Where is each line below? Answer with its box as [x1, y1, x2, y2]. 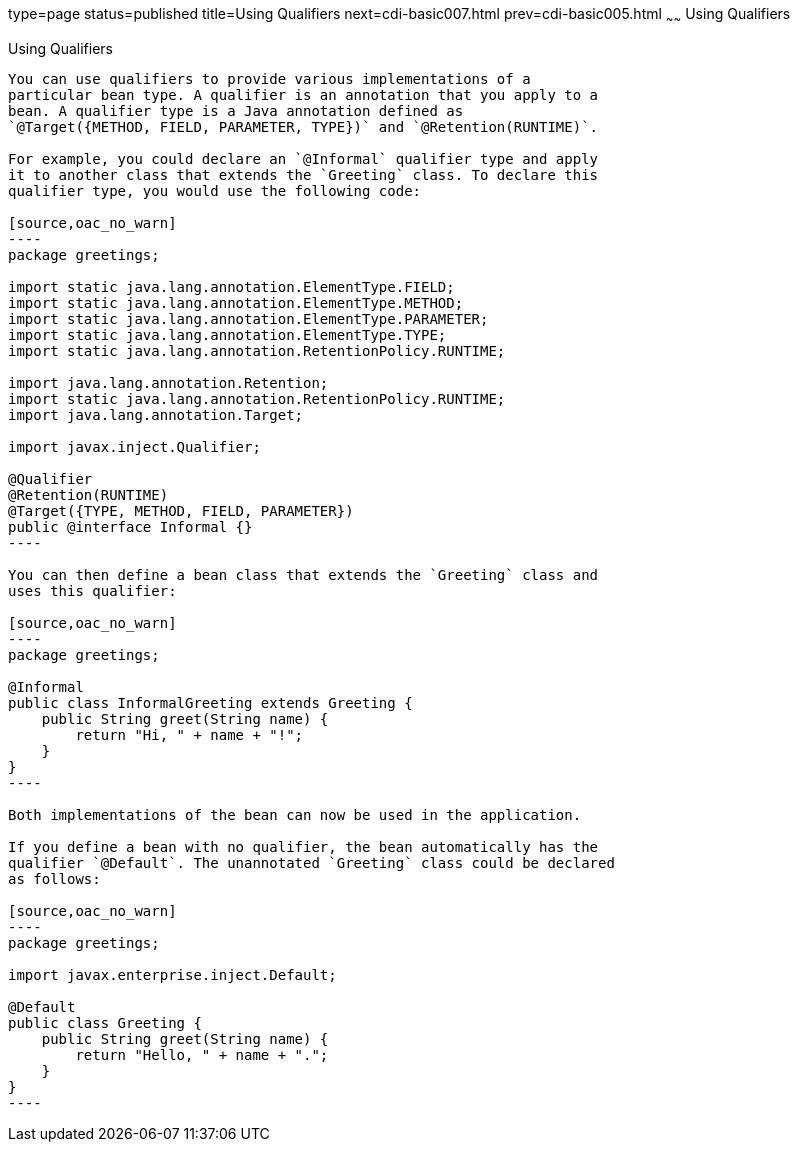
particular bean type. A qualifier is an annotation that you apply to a [8, 86, 599, 103]
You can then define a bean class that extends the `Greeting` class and [8, 566, 599, 583]
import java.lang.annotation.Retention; [8, 374, 329, 391]
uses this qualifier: [8, 582, 177, 599]
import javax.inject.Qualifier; [8, 438, 261, 455]
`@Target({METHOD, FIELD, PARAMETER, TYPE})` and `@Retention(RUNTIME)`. [8, 118, 599, 135]
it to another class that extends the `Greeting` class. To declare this [8, 166, 599, 183]
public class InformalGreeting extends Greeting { [8, 694, 413, 711]
